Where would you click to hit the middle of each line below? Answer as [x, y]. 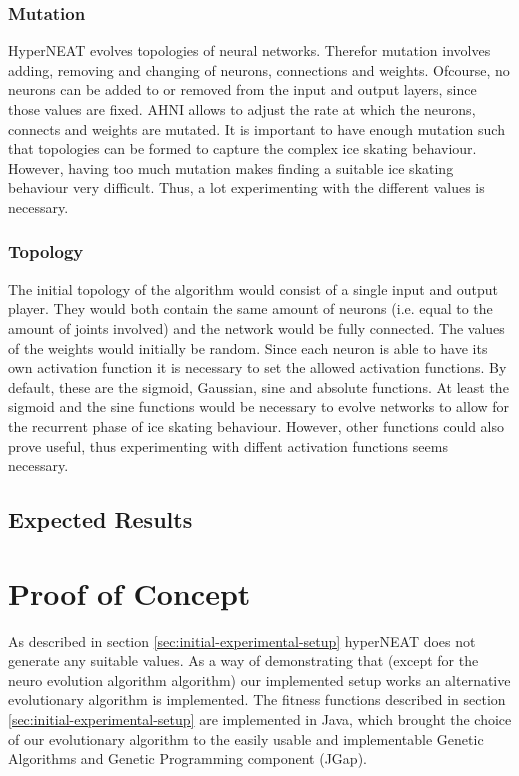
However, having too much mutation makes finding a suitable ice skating [231, 167]
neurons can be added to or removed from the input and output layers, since [242, 89]
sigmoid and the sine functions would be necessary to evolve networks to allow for [259, 406]
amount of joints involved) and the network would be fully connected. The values [256, 327]
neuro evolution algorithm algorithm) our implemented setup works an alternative [259, 679]
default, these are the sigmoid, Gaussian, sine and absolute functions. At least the [258, 386]
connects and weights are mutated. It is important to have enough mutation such [256, 128]
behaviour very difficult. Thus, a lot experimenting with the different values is [246, 187]
